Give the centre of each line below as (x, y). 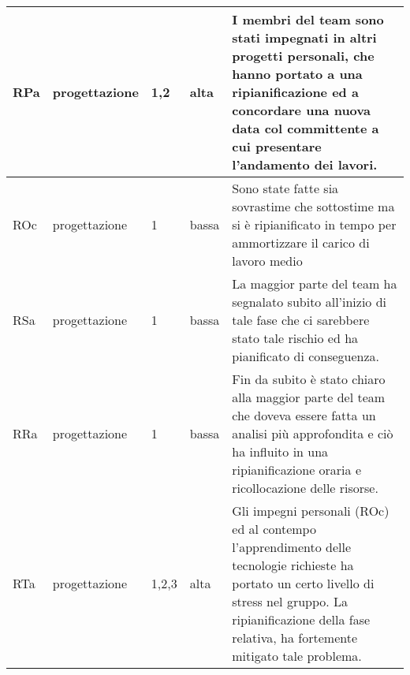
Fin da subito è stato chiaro (309, 379)
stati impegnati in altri (304, 37)
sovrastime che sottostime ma (313, 206)
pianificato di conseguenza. (306, 356)
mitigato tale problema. (297, 656)
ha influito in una (280, 451)
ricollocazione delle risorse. (305, 488)
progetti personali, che (303, 56)
